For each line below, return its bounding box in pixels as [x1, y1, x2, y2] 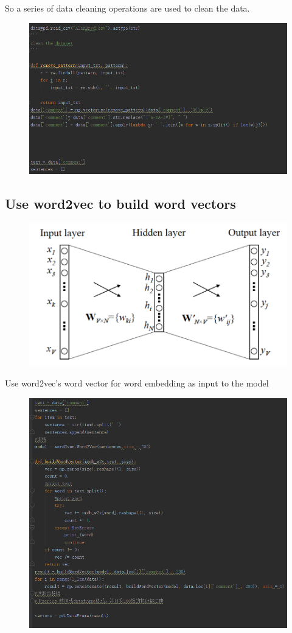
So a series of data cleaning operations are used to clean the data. [5, 2, 250, 14]
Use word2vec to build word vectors [5, 194, 236, 212]
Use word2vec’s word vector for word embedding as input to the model [5, 377, 269, 390]
